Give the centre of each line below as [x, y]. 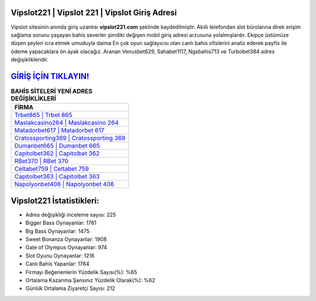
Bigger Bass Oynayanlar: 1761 [61, 223]
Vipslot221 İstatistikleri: [55, 201]
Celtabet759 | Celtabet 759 [51, 169]
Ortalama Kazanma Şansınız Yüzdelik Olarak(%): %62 [90, 280]
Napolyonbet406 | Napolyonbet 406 [64, 184]
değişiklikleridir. [30, 60]
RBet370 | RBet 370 [41, 161]
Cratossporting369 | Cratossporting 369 [70, 138]
